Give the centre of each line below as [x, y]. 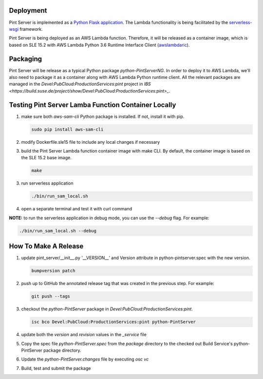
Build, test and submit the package [56, 368]
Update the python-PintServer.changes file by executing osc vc [85, 359]
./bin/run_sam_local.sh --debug [58, 231]
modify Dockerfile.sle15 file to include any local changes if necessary [91, 142]
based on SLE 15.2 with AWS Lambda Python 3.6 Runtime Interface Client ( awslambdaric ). [99, 45]
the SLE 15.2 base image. [46, 158]
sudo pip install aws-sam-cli [67, 129]
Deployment [28, 10]
